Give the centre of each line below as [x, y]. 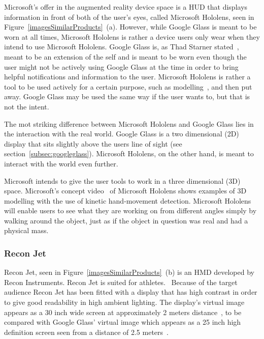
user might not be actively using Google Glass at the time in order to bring [121, 66]
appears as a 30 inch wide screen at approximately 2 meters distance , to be [123, 312]
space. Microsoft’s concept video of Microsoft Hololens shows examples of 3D [125, 191]
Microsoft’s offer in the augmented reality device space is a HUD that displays [126, 7]
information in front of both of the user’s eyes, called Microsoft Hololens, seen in [129, 17]
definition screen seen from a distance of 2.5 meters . [86, 332]
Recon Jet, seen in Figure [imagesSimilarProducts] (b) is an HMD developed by [129, 272]
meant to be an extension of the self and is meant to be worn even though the [125, 56]
